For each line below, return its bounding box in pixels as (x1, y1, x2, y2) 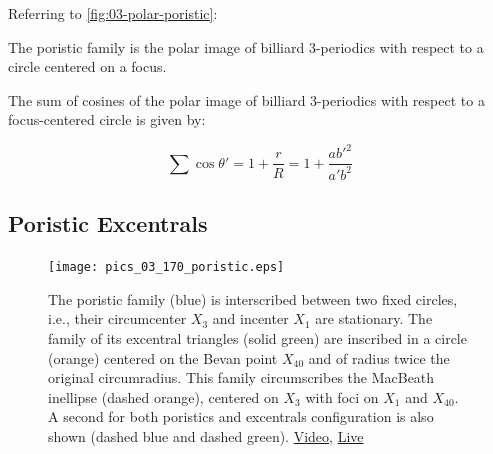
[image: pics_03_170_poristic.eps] (48, 260, 285, 275)
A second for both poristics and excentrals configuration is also (48, 406, 434, 427)
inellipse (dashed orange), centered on (48, 386, 279, 407)
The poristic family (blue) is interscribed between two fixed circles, (48, 288, 458, 309)
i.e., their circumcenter (48, 308, 187, 329)
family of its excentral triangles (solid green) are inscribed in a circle (48, 327, 467, 348)
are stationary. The (315, 308, 433, 329)
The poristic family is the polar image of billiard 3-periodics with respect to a (8, 36, 484, 57)
